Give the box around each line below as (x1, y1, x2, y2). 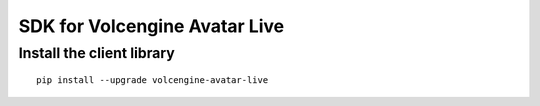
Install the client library (18, 44, 175, 62)
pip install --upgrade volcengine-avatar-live (36, 75, 269, 86)
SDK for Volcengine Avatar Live (18, 15, 285, 37)
